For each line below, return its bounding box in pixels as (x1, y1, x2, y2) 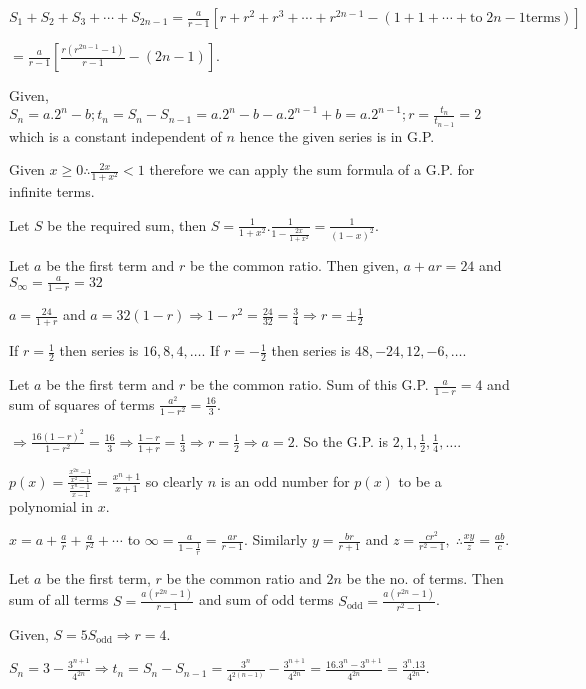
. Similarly (243, 529, 308, 550)
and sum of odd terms (198, 589, 334, 610)
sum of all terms (9, 589, 109, 610)
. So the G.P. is (294, 430, 388, 451)
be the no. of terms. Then (346, 567, 504, 588)
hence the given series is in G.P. (239, 125, 435, 146)
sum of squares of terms (9, 393, 155, 414)
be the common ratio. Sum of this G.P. (189, 374, 429, 395)
